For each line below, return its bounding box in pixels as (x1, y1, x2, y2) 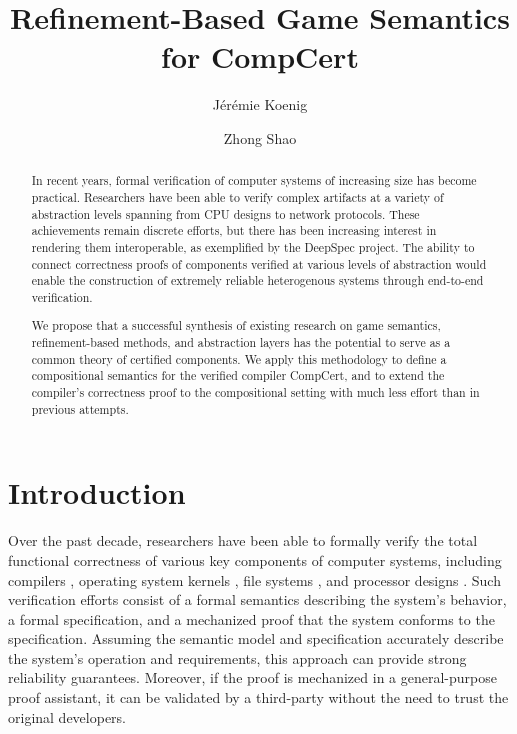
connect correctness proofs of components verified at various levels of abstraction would (31, 255, 487, 272)
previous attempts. (31, 400, 129, 417)
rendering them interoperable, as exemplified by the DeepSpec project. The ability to (31, 238, 475, 255)
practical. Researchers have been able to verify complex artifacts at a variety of (31, 188, 444, 205)
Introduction (8, 472, 186, 513)
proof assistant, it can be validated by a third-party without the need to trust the (8, 687, 509, 708)
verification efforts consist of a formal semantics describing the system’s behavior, (8, 589, 507, 610)
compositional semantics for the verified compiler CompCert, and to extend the (31, 367, 445, 384)
